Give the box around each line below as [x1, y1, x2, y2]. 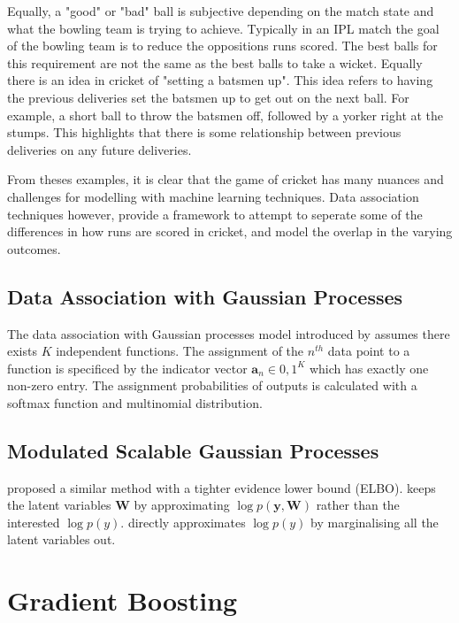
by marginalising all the [310, 512, 439, 531]
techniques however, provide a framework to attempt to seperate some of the [7, 204, 423, 223]
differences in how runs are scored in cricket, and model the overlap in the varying [7, 222, 453, 241]
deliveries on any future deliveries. [7, 140, 192, 158]
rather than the [316, 496, 400, 514]
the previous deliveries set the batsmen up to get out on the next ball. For [7, 88, 409, 106]
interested [7, 512, 60, 531]
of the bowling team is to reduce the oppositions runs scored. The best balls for [7, 36, 438, 55]
